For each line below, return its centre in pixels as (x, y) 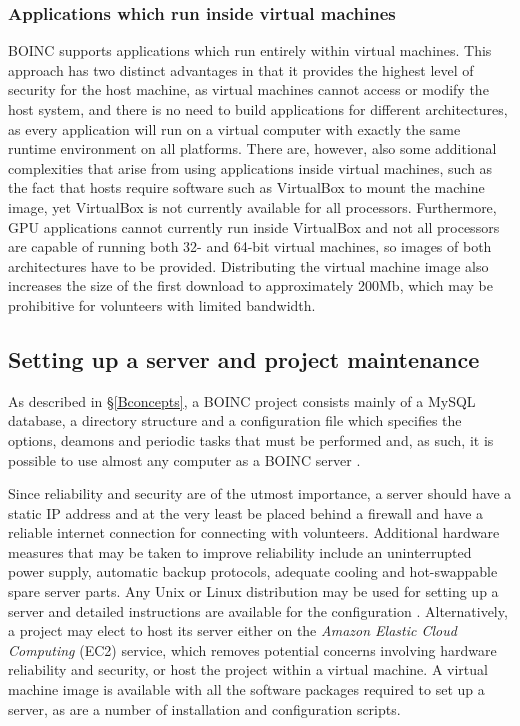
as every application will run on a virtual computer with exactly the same (234, 128)
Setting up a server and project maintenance (244, 358)
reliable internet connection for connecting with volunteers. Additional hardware (254, 532)
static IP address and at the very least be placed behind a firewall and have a (246, 512)
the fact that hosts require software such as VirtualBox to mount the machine (246, 187)
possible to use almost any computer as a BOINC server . (184, 459)
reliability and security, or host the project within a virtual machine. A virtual (248, 669)
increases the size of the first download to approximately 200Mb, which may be (250, 285)
